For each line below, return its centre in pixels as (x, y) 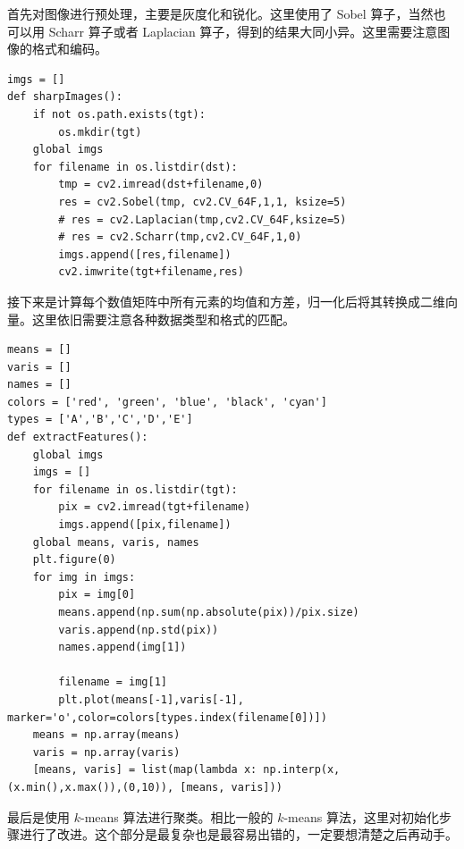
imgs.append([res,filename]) (145, 254)
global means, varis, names (116, 542)
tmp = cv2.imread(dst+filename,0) (161, 185)
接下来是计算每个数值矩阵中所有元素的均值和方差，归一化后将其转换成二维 (226, 301)
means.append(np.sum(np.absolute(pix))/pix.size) (209, 612)
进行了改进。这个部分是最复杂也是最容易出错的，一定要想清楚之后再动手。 (238, 834)
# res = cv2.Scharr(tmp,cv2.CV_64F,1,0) (180, 237)
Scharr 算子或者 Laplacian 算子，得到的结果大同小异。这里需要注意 (243, 31)
